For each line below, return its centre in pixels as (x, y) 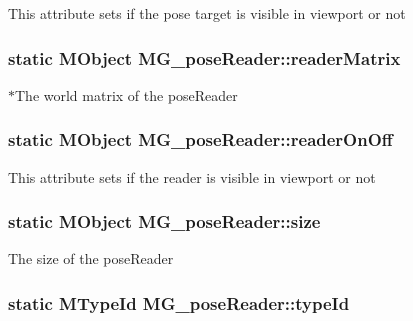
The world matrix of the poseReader (126, 94)
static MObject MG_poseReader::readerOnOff (200, 139)
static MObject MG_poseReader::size (164, 221)
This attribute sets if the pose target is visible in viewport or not (207, 13)
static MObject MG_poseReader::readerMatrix (204, 57)
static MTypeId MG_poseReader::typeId (179, 302)
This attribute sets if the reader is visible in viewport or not (192, 176)
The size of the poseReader (91, 258)
